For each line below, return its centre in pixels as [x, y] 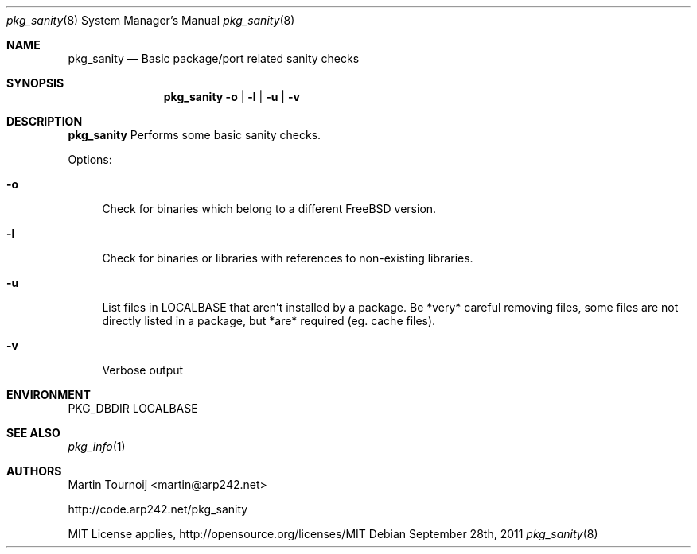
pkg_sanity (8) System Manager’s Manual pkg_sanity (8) [151, 20]
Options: [90, 159]
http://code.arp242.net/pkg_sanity [158, 509]
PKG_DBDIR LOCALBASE [133, 408]
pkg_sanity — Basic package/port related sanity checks [214, 58]
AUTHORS [34, 471]
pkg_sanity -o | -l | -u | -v [232, 97]
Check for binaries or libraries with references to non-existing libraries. [288, 258]
